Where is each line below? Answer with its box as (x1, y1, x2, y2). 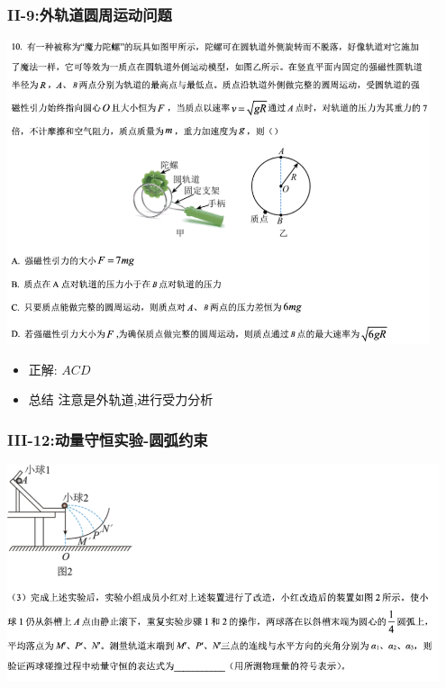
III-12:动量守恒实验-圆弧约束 (7, 428, 208, 450)
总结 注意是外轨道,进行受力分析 (28, 390, 214, 409)
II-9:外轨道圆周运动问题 (7, 3, 172, 25)
